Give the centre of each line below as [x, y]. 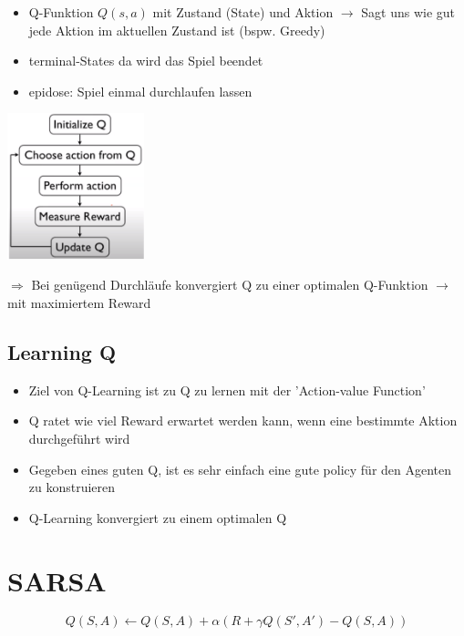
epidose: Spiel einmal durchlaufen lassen [140, 91]
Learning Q [62, 351]
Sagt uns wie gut [408, 12]
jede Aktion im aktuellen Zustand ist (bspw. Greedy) [177, 30]
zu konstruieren [72, 487]
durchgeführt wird [79, 438]
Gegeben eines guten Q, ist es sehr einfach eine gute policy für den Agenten [240, 469]
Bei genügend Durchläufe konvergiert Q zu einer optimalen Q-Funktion [230, 285]
